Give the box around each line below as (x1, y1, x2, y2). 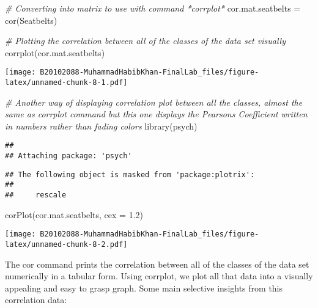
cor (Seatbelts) (5, 13, 57, 26)
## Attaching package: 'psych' (5, 152, 132, 161)
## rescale (5, 191, 67, 200)
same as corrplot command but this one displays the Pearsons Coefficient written (5, 108, 308, 120)
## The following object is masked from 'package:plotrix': (5, 170, 255, 179)
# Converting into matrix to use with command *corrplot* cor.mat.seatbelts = (5, 2, 301, 14)
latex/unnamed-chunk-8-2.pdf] (5, 240, 128, 249)
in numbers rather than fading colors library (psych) (5, 119, 198, 132)
